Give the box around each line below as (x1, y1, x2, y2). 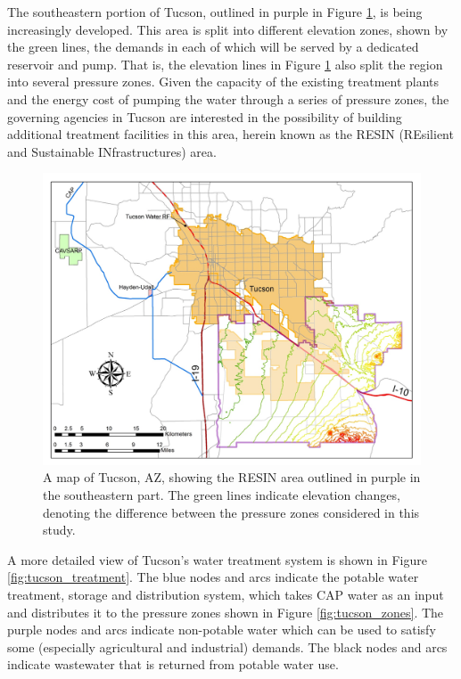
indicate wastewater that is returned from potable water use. (7, 655, 339, 674)
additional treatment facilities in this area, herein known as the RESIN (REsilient (7, 125, 454, 143)
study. (43, 520, 76, 539)
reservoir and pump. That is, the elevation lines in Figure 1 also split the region (7, 54, 443, 73)
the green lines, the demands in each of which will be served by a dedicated (7, 37, 419, 56)
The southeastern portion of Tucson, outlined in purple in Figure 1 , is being (7, 3, 423, 20)
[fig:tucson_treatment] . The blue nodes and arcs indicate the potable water (7, 568, 419, 586)
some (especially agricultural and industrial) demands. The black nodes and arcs (7, 637, 448, 656)
